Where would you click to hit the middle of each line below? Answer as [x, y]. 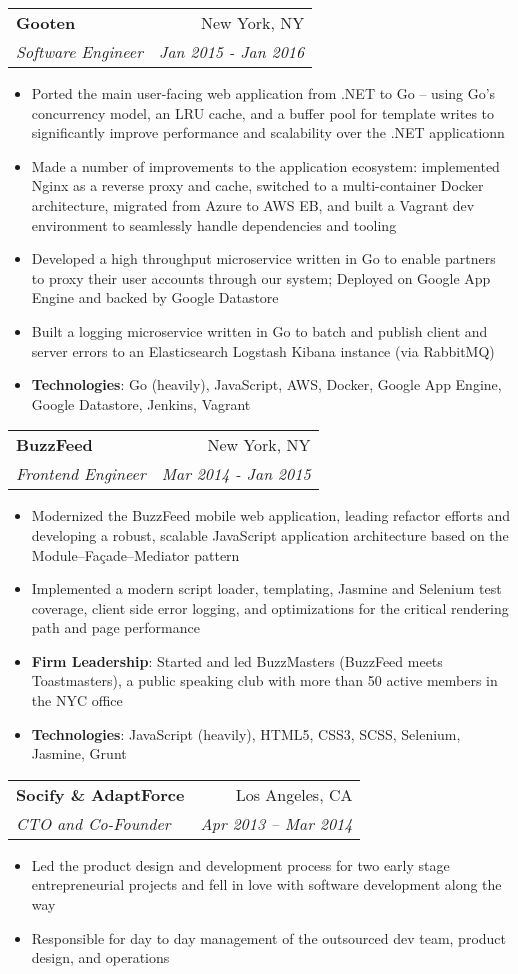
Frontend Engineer [81, 474]
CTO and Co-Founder [93, 823]
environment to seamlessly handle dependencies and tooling [214, 224]
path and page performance [115, 627]
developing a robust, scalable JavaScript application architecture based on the [270, 534]
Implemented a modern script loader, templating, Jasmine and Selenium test [266, 588]
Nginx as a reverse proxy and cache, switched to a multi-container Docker [257, 185]
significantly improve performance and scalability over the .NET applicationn [268, 132]
